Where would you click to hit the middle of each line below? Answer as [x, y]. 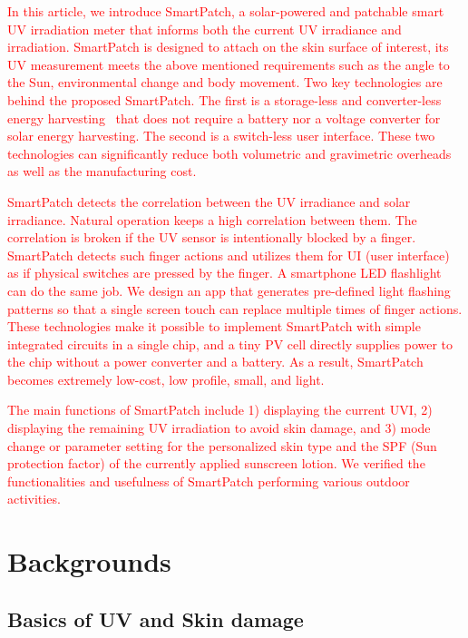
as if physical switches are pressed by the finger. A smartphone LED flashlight [224, 273]
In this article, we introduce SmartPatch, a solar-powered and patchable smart [226, 11]
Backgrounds [89, 561]
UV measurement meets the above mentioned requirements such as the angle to [229, 64]
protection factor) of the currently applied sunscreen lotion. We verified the [216, 463]
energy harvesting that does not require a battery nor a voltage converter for [224, 118]
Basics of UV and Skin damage [156, 618]
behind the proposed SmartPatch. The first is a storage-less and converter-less [224, 99]
